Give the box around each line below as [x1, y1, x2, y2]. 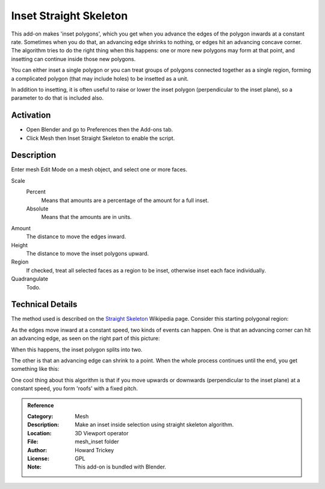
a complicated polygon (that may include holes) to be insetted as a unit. [11, 75, 189, 82]
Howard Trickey [75, 446, 114, 453]
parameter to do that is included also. [11, 94, 104, 102]
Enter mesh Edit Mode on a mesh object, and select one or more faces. [11, 166, 188, 173]
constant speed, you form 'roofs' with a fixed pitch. [11, 385, 138, 392]
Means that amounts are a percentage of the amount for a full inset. [41, 197, 209, 204]
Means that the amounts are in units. [41, 213, 132, 221]
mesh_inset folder [75, 438, 120, 446]
